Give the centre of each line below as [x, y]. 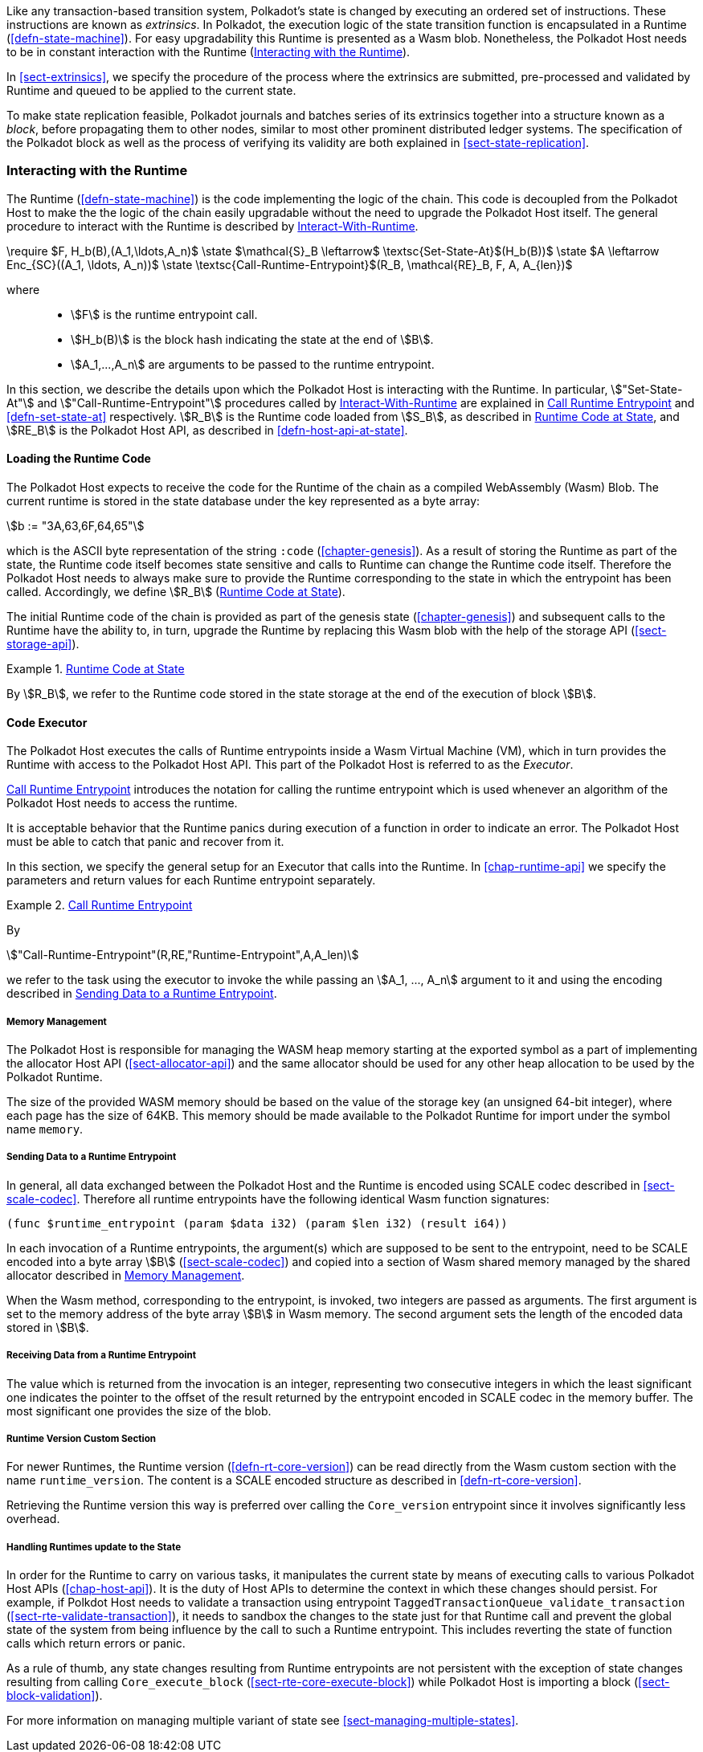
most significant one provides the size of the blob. [139, 1411]
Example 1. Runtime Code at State [96, 668]
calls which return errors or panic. [96, 1644]
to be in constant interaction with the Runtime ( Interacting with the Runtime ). [208, 52]
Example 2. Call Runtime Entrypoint [100, 905]
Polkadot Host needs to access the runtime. [122, 803]
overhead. [33, 1519]
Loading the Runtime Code [79, 459]
